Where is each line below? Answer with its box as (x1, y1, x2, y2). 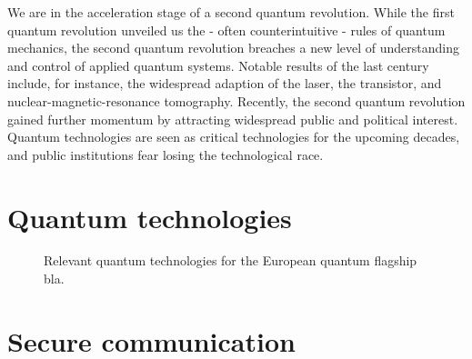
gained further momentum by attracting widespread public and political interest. (7, 109, 458, 128)
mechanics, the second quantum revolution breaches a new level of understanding (7, 38, 460, 57)
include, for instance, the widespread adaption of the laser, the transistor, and (7, 74, 442, 93)
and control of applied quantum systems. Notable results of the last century (7, 55, 429, 75)
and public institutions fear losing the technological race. (7, 145, 324, 164)
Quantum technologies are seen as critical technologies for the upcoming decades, (7, 127, 460, 146)
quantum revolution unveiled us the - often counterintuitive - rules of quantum (7, 20, 446, 39)
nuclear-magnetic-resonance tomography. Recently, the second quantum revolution (7, 91, 466, 110)
